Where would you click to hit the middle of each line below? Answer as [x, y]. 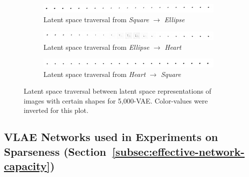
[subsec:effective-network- [179, 151]
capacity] [27, 165]
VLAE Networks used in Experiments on [111, 137]
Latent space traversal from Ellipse [97, 47]
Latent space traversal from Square [96, 19]
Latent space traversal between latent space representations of [118, 90]
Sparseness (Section [55, 151]
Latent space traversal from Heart [95, 74]
